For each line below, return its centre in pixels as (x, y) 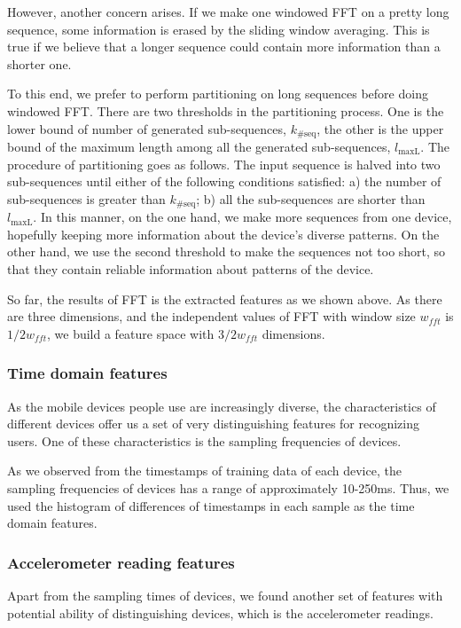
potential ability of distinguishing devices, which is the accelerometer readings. (220, 612)
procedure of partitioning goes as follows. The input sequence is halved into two (224, 164)
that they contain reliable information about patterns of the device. (191, 269)
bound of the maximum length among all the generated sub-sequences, (199, 147)
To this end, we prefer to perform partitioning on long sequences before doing (218, 94)
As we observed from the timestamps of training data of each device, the (204, 471)
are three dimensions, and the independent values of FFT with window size (211, 316)
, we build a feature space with (130, 333)
